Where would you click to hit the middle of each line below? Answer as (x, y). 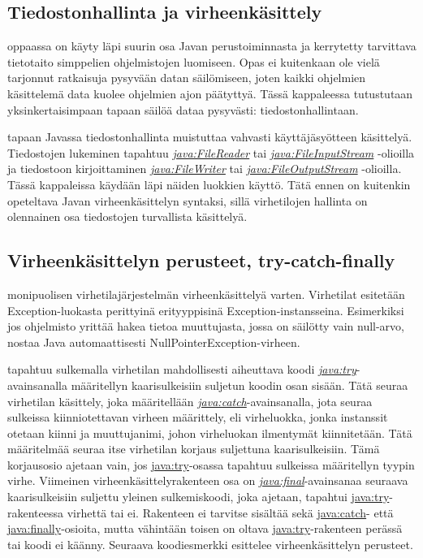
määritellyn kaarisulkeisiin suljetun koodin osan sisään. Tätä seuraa (240, 385)
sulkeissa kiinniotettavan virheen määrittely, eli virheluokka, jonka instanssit (198, 417)
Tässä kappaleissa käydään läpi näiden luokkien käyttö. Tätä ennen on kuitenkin (209, 184)
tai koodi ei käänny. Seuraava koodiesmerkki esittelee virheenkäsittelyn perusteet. (210, 544)
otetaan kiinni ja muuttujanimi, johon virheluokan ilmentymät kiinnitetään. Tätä (210, 433)
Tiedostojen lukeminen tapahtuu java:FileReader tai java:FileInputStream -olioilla (211, 152)
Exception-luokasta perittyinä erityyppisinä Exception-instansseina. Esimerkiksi (206, 310)
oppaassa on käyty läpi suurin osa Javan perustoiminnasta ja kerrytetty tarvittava (212, 46)
